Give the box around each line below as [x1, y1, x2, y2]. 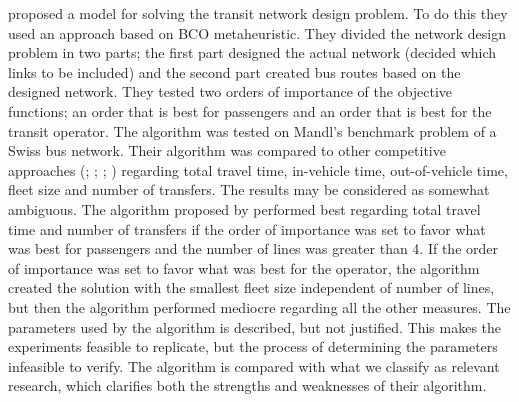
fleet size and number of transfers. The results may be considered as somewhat [8, 179, 490, 200]
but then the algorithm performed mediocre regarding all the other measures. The [8, 296, 511, 317]
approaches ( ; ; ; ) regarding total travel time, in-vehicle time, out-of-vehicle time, [8, 159, 508, 180]
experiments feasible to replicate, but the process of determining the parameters [8, 336, 498, 357]
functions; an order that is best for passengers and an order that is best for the [8, 100, 492, 121]
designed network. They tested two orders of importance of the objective [8, 81, 453, 102]
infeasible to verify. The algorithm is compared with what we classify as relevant [8, 355, 500, 376]
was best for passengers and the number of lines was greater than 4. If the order [8, 238, 498, 259]
